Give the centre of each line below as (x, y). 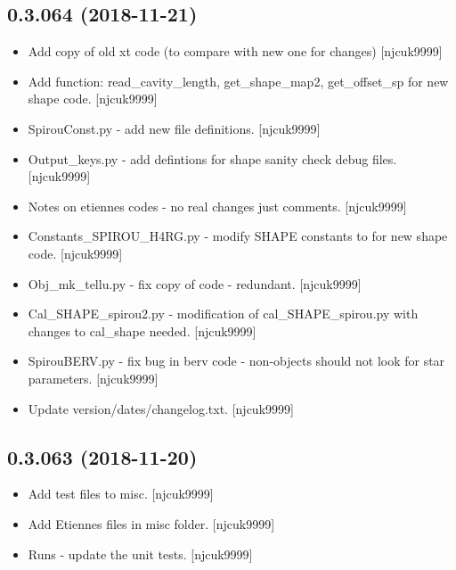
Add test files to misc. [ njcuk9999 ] (121, 494)
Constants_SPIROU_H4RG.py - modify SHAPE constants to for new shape (238, 236)
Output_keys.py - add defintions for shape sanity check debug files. (212, 158)
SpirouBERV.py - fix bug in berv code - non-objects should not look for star (236, 361)
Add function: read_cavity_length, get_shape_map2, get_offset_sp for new (238, 81)
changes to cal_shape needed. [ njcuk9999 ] (142, 330)
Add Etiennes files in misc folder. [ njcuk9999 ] (151, 523)
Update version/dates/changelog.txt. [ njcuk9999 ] (161, 408)
